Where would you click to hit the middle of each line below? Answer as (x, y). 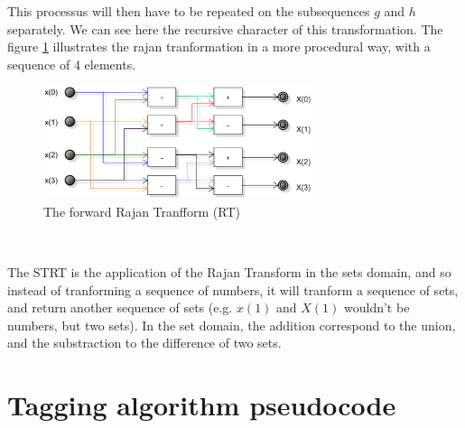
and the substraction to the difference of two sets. (144, 343)
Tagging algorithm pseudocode (202, 405)
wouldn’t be (377, 307)
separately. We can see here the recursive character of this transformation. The (225, 28)
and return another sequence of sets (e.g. (120, 307)
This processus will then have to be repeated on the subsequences (189, 11)
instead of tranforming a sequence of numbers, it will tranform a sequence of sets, (233, 289)
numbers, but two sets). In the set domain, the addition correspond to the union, (232, 325)
